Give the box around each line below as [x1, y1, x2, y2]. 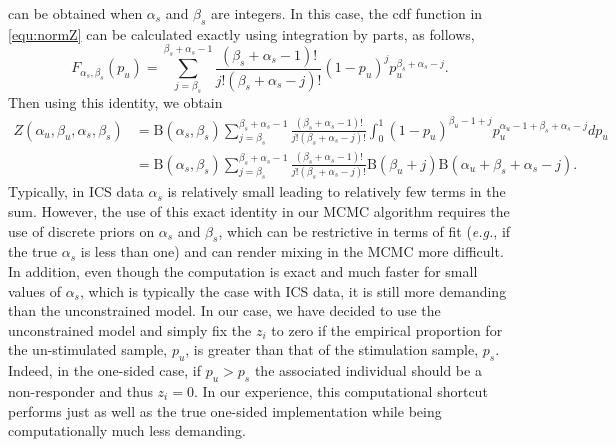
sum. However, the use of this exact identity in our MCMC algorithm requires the [8, 200, 510, 221]
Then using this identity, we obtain [8, 92, 223, 113]
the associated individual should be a [254, 360, 482, 381]
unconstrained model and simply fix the [8, 319, 252, 340]
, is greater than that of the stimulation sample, [185, 339, 479, 360]
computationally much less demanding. [8, 420, 246, 441]
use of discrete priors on [8, 220, 155, 241]
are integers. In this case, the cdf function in [211, 3, 483, 23]
